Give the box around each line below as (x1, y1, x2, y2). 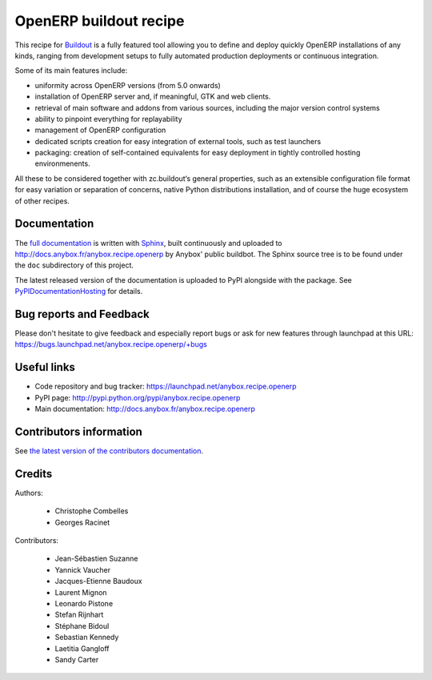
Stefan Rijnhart (54, 610, 104, 620)
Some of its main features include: (14, 66, 128, 75)
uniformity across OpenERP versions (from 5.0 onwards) (34, 80, 222, 90)
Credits (14, 467, 53, 481)
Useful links (14, 360, 76, 374)
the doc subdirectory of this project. (14, 260, 134, 270)
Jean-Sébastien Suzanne (54, 553, 138, 564)
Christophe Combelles (54, 506, 129, 516)
